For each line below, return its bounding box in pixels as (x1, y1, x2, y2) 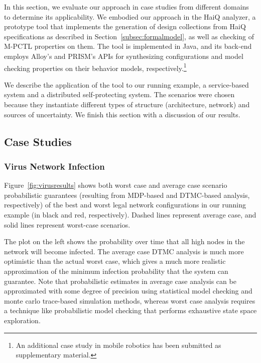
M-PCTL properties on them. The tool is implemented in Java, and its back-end (4, 41, 252, 51)
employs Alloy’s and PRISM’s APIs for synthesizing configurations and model (4, 50, 243, 61)
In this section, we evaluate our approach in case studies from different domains (4, 2, 249, 12)
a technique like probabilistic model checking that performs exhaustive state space (4, 305, 257, 316)
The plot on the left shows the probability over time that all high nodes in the (4, 236, 245, 247)
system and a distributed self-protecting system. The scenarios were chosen (4, 89, 235, 100)
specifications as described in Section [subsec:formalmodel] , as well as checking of (4, 31, 254, 41)
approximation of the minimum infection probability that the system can (4, 265, 228, 276)
